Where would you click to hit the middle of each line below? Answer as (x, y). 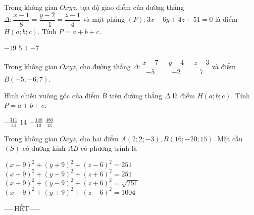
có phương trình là (109, 148)
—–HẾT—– (22, 208)
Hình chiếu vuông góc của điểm (52, 95)
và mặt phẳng (104, 19)
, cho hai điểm (97, 138)
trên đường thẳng (136, 95)
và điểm (224, 66)
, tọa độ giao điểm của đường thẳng (130, 7)
